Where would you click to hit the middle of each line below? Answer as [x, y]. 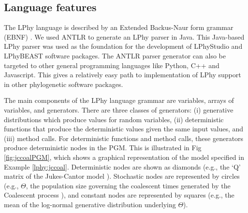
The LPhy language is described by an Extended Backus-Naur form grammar [119, 27]
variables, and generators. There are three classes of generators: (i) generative [119, 109]
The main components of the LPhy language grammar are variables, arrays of [119, 100]
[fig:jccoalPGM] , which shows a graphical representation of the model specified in [124, 157]
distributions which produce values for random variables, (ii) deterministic [114, 119]
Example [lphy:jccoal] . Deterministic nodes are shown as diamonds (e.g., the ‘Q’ [122, 166]
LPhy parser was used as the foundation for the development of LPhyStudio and [123, 46]
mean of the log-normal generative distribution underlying [90, 204]
